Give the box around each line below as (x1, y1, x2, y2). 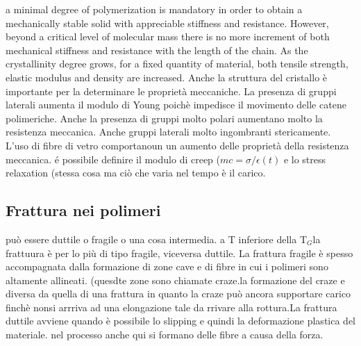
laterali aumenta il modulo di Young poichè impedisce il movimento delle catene (6, 97, 346, 112)
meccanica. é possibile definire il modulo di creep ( (6, 151, 220, 166)
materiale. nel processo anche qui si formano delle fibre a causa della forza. (6, 327, 324, 342)
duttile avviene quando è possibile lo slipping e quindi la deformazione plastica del (6, 313, 355, 328)
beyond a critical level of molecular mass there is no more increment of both (6, 29, 330, 44)
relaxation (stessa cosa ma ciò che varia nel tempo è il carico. (6, 165, 266, 180)
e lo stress (283, 151, 326, 166)
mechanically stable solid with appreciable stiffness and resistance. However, (6, 15, 329, 30)
